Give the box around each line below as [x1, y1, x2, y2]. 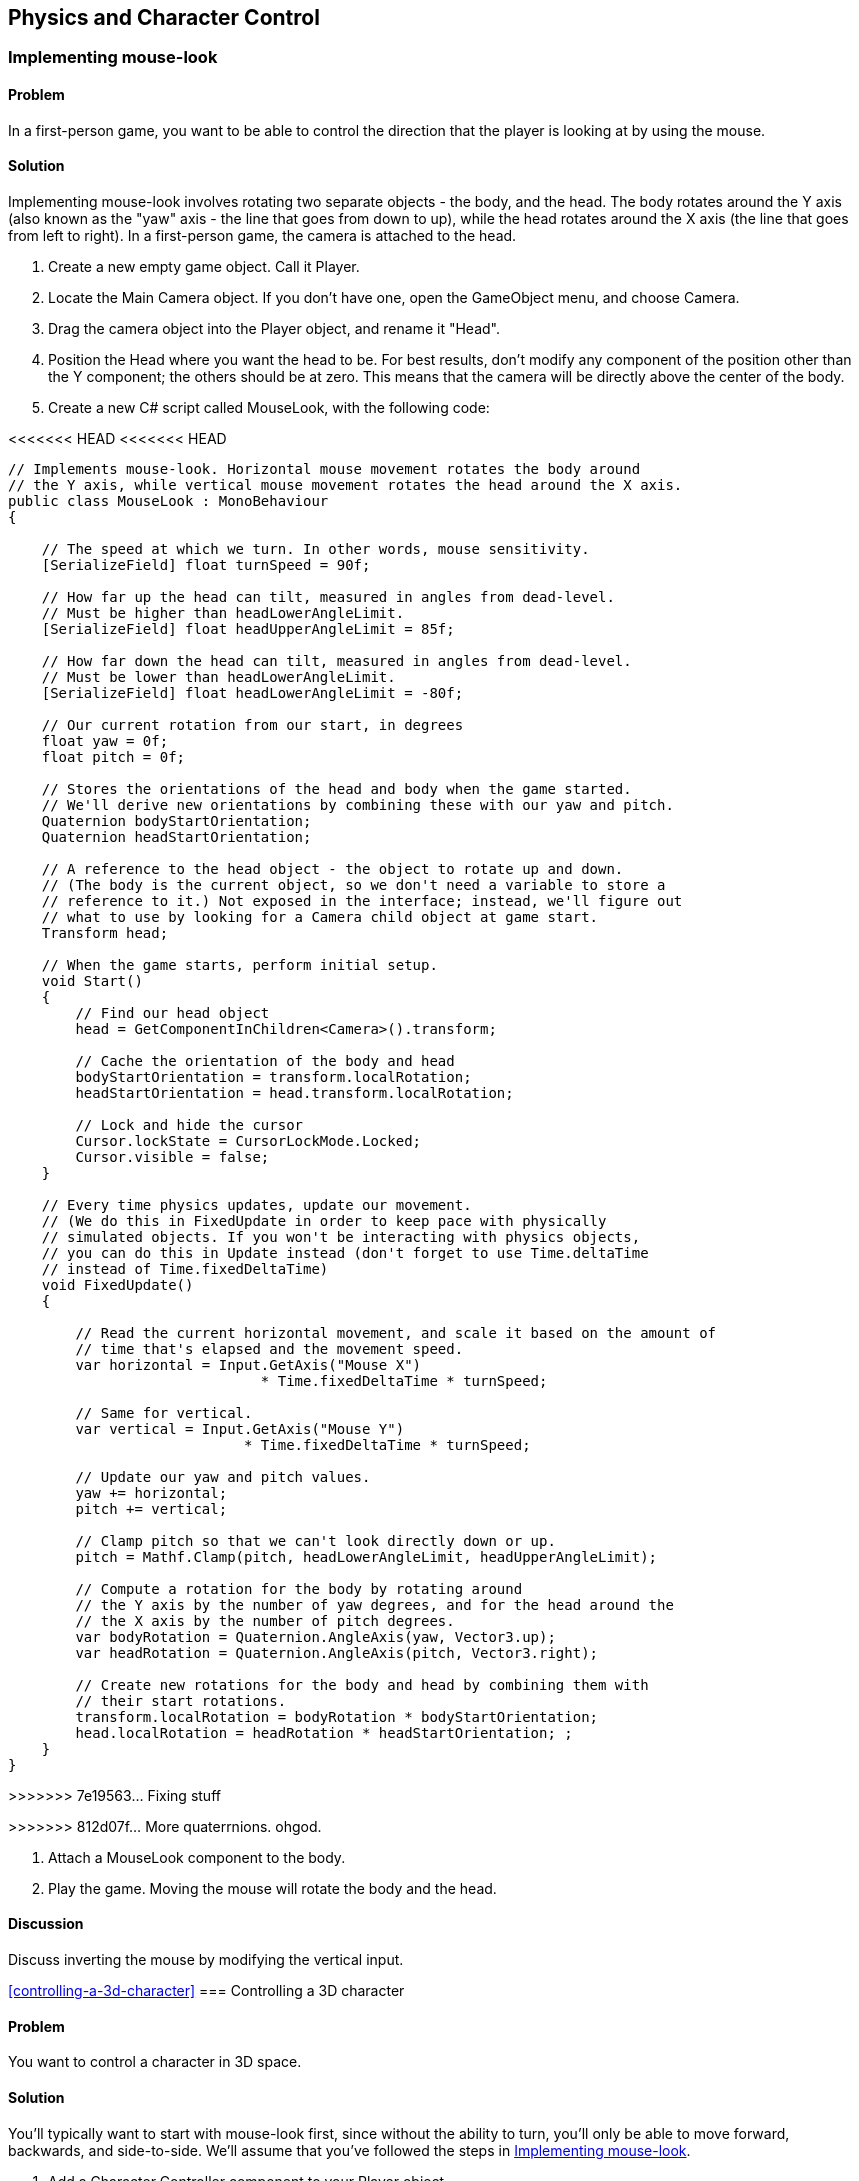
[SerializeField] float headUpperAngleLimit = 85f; [41, 620, 455, 637]
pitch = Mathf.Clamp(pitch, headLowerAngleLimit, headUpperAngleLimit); [75, 1548, 658, 1565]
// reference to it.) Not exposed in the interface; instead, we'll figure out [41, 892, 683, 909]
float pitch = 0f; [41, 748, 186, 765]
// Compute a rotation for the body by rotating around [75, 1580, 523, 1597]
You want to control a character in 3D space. [8, 2053, 302, 2071]
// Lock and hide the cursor [75, 1116, 304, 1133]
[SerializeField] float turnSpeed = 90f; [41, 556, 371, 573]
